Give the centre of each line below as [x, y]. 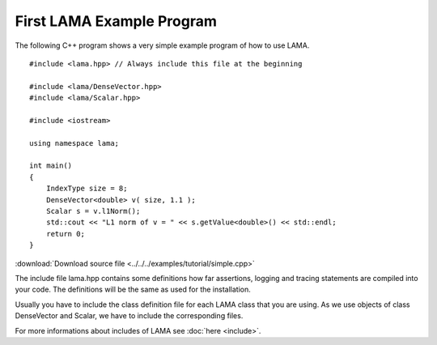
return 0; [65, 234]
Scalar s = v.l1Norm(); [93, 211]
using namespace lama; [74, 143]
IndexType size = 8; [87, 189]
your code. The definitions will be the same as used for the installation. [133, 290]
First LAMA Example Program [116, 21]
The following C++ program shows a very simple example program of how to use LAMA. [162, 45]
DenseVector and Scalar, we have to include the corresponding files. [129, 316]
